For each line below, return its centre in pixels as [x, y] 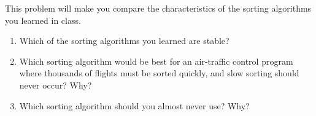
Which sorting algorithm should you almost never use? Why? [134, 105]
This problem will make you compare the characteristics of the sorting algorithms [158, 8]
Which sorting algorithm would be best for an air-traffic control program [156, 61]
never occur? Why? [56, 85]
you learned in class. [43, 20]
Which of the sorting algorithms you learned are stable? [124, 41]
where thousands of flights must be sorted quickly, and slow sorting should [159, 73]
